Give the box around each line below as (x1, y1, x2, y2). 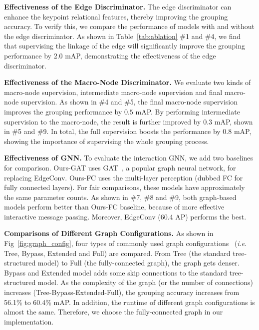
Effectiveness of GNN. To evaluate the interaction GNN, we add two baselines (4, 152, 253, 163)
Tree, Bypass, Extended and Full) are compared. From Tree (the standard (4, 247, 231, 258)
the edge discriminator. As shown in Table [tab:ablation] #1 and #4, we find (4, 30, 241, 41)
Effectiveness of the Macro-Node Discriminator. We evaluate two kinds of (4, 77, 251, 87)
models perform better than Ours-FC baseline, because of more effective (4, 201, 225, 212)
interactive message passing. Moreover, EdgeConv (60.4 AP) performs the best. (4, 211, 247, 221)
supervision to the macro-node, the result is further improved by (4, 116, 201, 126)
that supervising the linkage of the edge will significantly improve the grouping (4, 40, 245, 51)
